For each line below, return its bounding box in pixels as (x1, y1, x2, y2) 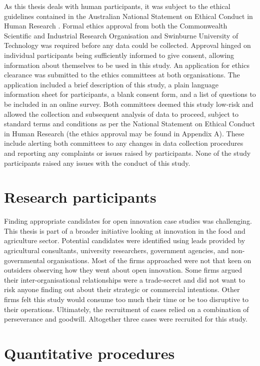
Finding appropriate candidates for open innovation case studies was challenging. (4, 216, 252, 226)
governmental (4, 255, 45, 265)
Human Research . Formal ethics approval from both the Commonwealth (4, 20, 227, 31)
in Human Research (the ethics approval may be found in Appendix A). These (4, 128, 244, 138)
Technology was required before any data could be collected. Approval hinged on (4, 40, 251, 50)
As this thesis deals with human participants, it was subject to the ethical (4, 1, 230, 11)
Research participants (4, 187, 156, 207)
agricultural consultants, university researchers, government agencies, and (4, 245, 229, 255)
